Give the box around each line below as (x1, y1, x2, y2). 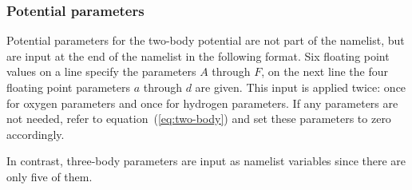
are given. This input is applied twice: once (195, 79, 406, 95)
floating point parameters (6, 79, 130, 95)
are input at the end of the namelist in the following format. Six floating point (6, 47, 390, 64)
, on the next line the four (261, 63, 389, 80)
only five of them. (6, 168, 93, 184)
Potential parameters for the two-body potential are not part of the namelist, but (6, 32, 405, 49)
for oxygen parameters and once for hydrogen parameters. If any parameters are (6, 94, 398, 111)
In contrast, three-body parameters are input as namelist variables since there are (6, 152, 406, 169)
